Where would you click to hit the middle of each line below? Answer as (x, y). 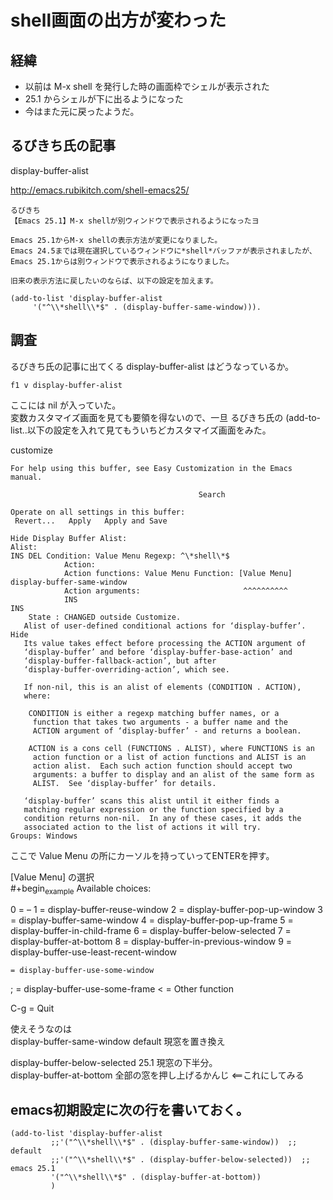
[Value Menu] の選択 (52, 877)
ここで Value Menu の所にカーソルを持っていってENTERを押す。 (142, 855)
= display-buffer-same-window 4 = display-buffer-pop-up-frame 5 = (152, 920)
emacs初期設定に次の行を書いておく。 (130, 1109)
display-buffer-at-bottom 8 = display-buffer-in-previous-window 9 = (151, 942)
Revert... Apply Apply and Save (91, 521)
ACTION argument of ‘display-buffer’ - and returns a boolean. (167, 731)
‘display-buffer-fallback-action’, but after (120, 661)
